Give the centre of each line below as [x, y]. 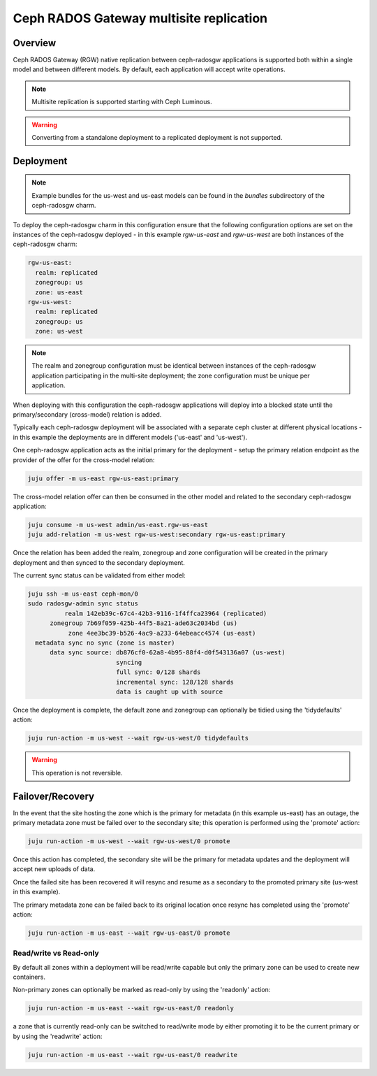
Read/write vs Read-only [56, 953]
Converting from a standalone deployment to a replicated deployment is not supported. [157, 138]
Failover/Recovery [53, 796]
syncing [129, 662]
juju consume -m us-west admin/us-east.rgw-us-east [118, 525]
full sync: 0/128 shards [158, 672]
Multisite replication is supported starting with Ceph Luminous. [122, 102]
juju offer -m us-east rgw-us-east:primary [103, 478]
